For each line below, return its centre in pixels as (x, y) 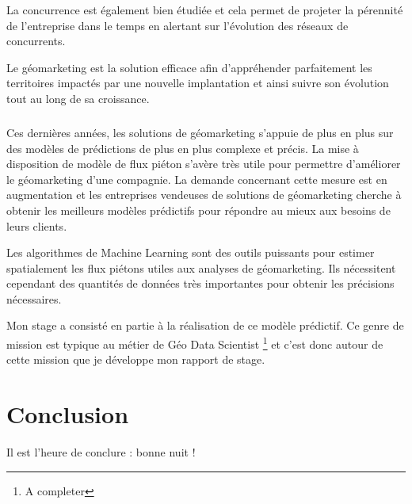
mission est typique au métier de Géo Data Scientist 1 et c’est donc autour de (195, 343)
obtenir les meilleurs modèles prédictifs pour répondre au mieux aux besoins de (198, 210)
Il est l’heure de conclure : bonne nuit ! (101, 452)
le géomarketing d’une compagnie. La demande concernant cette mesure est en (197, 179)
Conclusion (68, 414)
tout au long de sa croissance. (78, 98)
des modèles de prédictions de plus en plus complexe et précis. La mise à (183, 148)
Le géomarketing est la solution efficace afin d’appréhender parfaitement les (189, 67)
